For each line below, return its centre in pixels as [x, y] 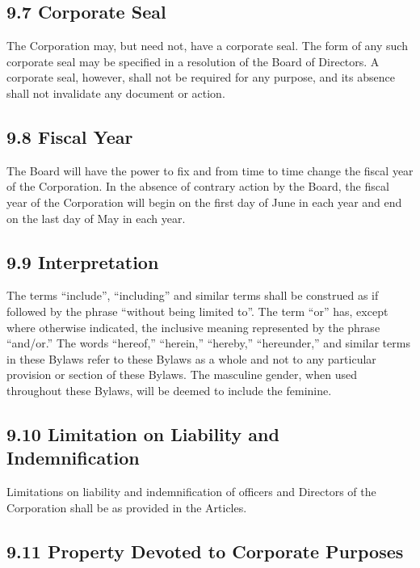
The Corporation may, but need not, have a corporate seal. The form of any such [207, 46]
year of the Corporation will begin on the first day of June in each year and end [204, 202]
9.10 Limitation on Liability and [143, 433]
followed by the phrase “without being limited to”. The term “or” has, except [197, 311]
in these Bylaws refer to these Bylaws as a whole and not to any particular [191, 358]
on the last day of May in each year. [96, 218]
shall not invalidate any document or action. [116, 93]
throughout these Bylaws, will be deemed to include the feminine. [169, 390]
